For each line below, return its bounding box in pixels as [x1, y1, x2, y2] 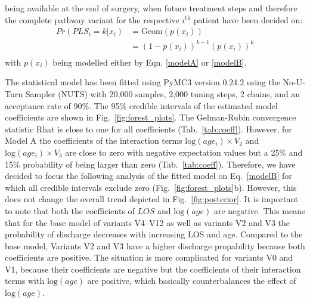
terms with [5, 274, 45, 287]
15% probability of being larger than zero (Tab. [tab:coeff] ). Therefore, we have [5, 157, 296, 170]
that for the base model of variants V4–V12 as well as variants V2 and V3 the [5, 216, 290, 228]
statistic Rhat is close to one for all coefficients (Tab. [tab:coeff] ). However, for [5, 122, 292, 135]
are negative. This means [213, 204, 305, 217]
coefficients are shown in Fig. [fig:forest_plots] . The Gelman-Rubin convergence [5, 111, 296, 123]
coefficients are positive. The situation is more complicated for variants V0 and [5, 251, 293, 264]
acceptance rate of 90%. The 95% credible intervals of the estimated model [5, 99, 278, 112]
